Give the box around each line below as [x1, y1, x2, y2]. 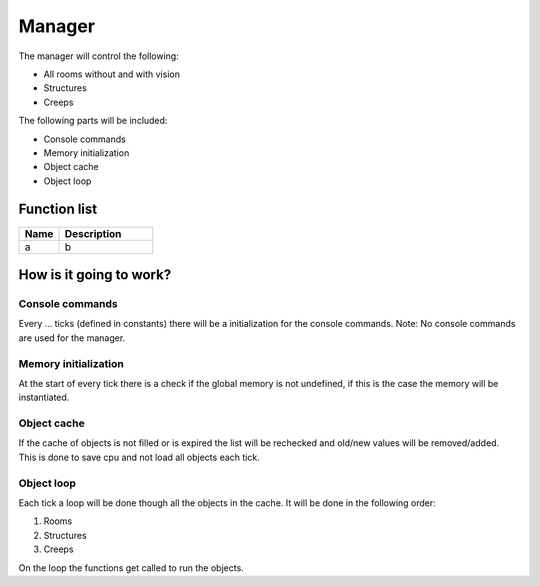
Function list [18, 201, 98, 218]
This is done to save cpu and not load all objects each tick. [18, 451, 260, 463]
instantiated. [18, 391, 70, 404]
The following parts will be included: [18, 115, 168, 127]
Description [64, 226, 122, 240]
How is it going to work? [18, 266, 172, 283]
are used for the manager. [18, 331, 126, 344]
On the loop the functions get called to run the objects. [18, 561, 244, 574]
